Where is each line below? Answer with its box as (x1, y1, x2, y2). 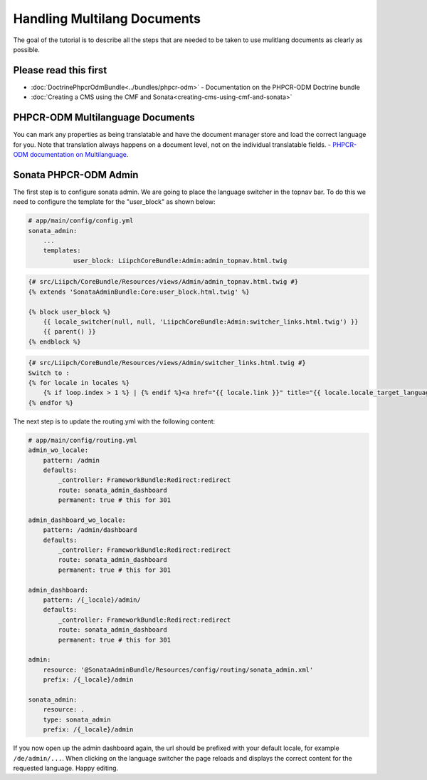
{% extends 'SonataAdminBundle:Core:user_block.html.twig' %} (28, 287, 250, 296)
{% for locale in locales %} (28, 379, 130, 387)
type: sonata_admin (43, 715, 112, 724)
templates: (43, 247, 81, 255)
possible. (13, 45, 41, 53)
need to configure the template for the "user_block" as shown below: (13, 197, 216, 206)
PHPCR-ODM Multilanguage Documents (13, 111, 195, 124)
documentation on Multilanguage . (29, 150, 129, 158)
